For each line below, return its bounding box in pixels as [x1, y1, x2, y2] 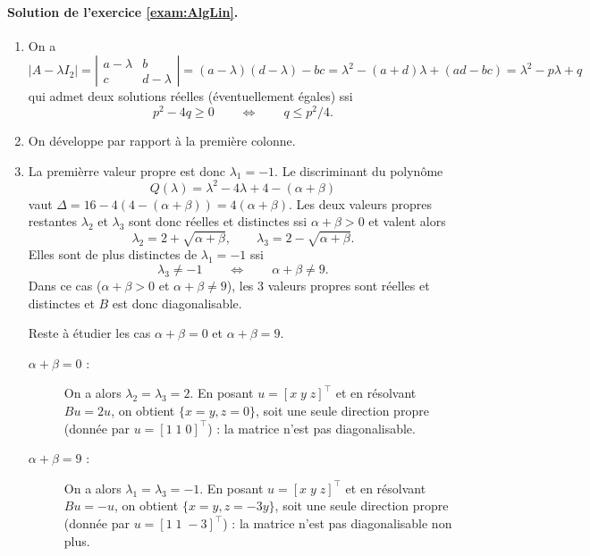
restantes [28, 212, 78, 231]
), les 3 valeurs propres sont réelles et [226, 276, 430, 295]
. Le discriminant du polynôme [274, 161, 443, 180]
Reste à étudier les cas [28, 324, 151, 342]
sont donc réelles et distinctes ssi [129, 212, 308, 231]
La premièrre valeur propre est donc [28, 161, 226, 180]
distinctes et [28, 293, 95, 312]
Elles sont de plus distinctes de [28, 245, 198, 264]
